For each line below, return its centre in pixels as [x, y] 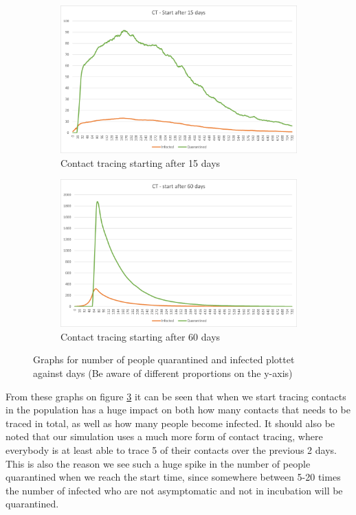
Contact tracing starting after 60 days [141, 336]
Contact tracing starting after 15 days [141, 162]
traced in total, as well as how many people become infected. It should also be [170, 423]
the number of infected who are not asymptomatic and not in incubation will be [174, 490]
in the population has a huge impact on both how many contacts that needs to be [178, 410]
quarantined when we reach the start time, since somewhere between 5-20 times [173, 477]
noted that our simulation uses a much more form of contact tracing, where [164, 436]
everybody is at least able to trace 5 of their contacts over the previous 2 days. [171, 449]
